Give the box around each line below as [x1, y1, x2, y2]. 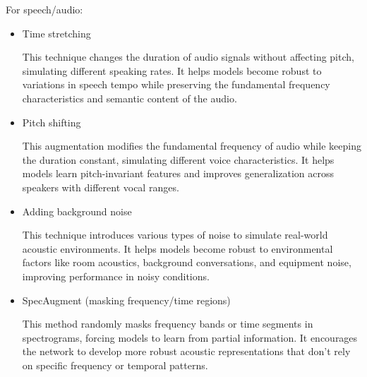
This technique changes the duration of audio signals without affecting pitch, [22, 49, 354, 64]
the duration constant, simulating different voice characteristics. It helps [22, 152, 335, 167]
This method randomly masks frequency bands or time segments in [22, 316, 313, 331]
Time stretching [22, 25, 91, 40]
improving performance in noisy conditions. [22, 268, 210, 283]
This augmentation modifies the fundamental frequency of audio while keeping [22, 138, 361, 153]
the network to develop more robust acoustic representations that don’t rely [22, 344, 351, 359]
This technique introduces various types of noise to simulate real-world [22, 227, 328, 242]
